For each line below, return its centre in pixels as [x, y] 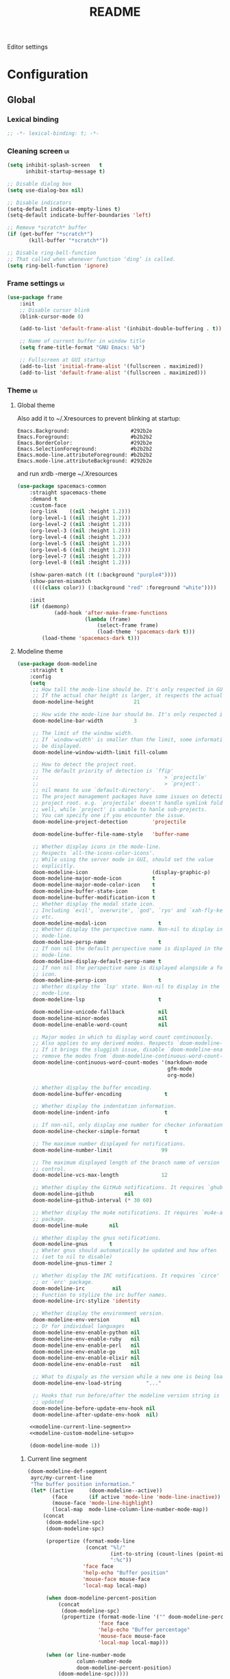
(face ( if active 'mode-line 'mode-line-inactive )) [136, 1497]
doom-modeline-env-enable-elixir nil [86, 1358]
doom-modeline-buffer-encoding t [100, 1094]
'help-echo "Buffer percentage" [144, 1630]
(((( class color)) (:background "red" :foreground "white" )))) [125, 588]
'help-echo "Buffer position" [126, 1573]
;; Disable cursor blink [55, 310]
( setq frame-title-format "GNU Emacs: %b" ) [82, 348]
